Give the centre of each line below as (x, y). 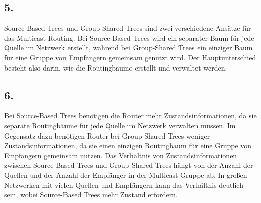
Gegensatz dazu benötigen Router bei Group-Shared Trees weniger (107, 135)
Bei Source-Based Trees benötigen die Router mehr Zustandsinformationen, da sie (130, 116)
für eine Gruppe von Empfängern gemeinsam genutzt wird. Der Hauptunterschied (130, 57)
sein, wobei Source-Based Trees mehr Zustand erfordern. (91, 195)
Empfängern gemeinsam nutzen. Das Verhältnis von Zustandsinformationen (121, 155)
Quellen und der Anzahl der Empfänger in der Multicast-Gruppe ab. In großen (126, 175)
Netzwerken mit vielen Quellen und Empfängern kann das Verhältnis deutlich (124, 185)
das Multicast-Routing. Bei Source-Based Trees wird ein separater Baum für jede (129, 38)
